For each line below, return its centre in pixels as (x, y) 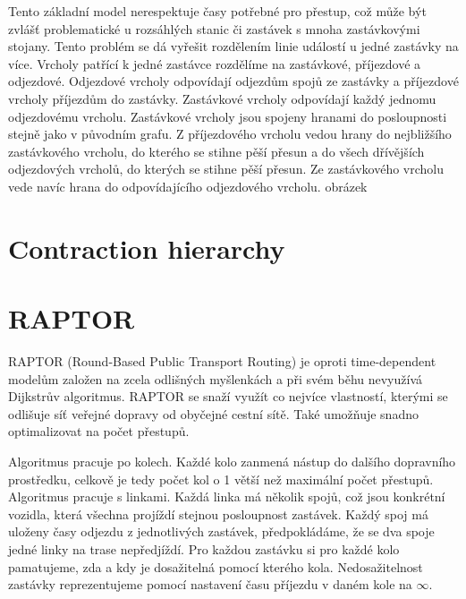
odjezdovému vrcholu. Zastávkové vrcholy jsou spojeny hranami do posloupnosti (228, 116)
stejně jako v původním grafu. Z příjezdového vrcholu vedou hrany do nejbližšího (230, 134)
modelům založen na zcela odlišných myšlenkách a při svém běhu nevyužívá (216, 378)
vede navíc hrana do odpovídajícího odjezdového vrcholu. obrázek (188, 186)
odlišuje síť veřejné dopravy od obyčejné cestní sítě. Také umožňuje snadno (213, 413)
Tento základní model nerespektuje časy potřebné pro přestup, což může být (217, 11)
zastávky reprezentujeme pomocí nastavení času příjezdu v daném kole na (210, 584)
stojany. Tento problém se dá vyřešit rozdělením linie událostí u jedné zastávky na (233, 46)
